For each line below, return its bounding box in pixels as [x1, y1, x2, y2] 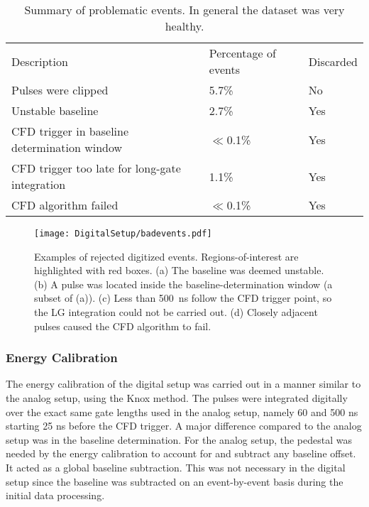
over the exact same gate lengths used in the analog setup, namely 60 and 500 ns [6, 404, 358, 419]
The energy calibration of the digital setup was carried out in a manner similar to [6, 376, 361, 391]
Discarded [308, 53, 358, 70]
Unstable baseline [11, 102, 99, 119]
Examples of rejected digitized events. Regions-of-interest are [34, 249, 299, 263]
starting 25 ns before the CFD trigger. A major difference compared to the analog [6, 418, 362, 433]
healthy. [165, 18, 204, 34]
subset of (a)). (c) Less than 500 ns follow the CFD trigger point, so [34, 290, 332, 305]
